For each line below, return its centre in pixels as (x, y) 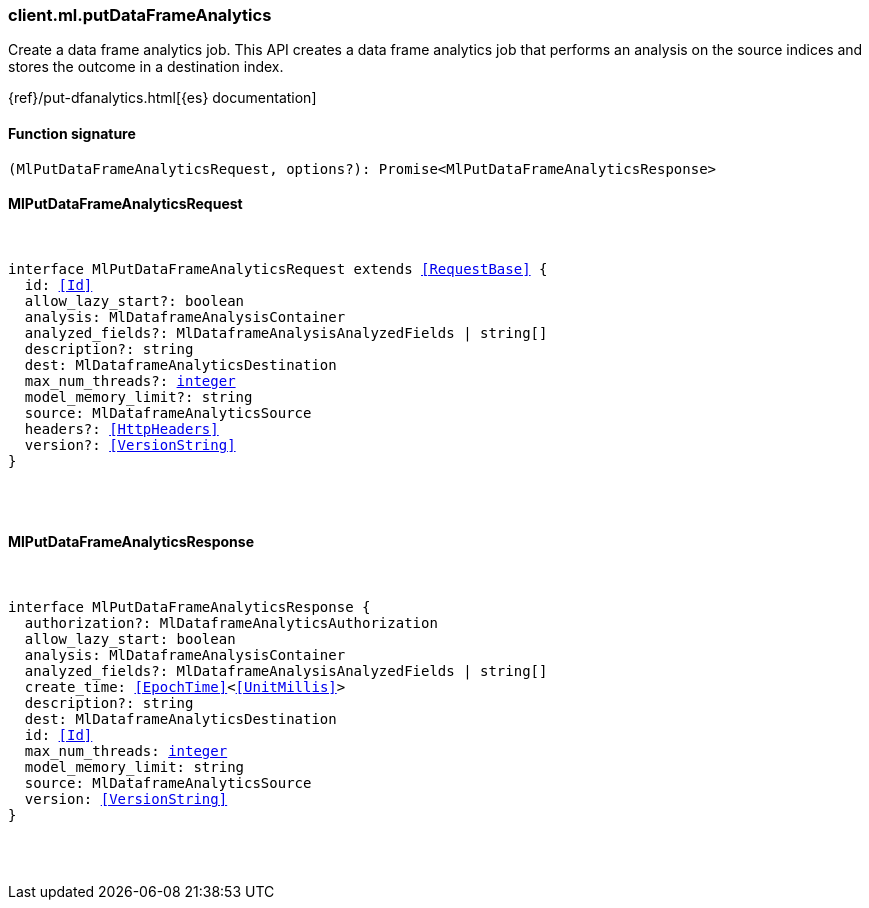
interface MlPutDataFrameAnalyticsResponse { (189, 607)
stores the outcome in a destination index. (146, 67)
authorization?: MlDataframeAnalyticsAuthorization (231, 623)
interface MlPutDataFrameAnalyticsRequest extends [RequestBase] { (278, 268)
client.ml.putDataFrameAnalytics (140, 15)
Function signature (72, 133)
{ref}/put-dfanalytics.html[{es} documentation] (162, 98)
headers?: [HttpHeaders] (121, 428)
